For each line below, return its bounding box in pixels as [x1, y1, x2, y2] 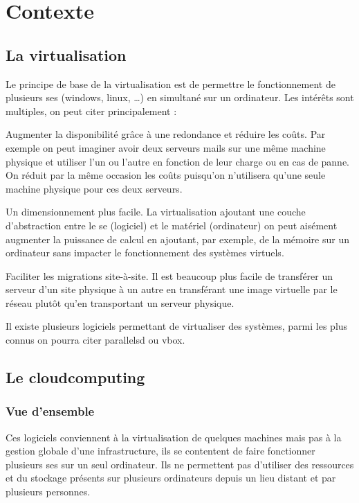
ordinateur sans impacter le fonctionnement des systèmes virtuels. [6, 245, 284, 260]
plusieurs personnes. [6, 484, 91, 499]
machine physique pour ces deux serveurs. [6, 181, 183, 195]
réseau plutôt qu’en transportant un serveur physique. [6, 295, 234, 310]
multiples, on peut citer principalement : [6, 103, 177, 118]
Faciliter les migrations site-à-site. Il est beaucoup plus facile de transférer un [6, 268, 333, 283]
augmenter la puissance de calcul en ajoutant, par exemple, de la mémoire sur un [6, 231, 349, 246]
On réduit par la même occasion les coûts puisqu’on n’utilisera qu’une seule [6, 168, 326, 182]
